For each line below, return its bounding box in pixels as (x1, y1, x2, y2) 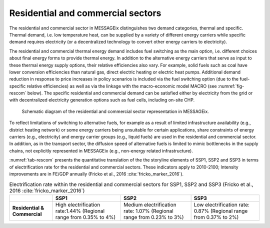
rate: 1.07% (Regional (123, 207, 173, 214)
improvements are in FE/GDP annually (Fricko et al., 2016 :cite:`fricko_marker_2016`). (9, 170, 184, 177)
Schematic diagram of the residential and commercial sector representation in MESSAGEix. (21, 108, 209, 114)
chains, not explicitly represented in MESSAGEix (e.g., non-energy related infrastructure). (9, 147, 193, 153)
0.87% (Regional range (193, 207, 248, 214)
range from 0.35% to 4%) (55, 213, 116, 220)
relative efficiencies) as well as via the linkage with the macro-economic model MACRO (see (26, 83, 217, 89)
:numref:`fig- (217, 83, 244, 89)
